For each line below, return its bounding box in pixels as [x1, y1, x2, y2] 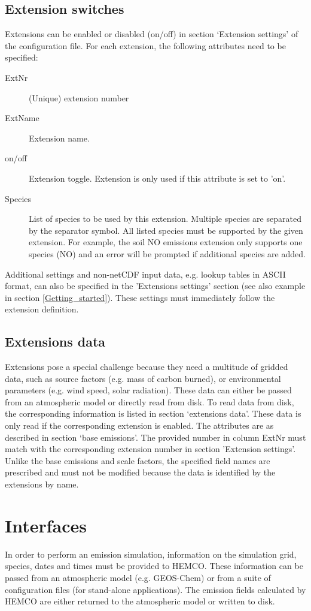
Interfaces [5, 513, 87, 537]
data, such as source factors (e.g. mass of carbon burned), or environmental [5, 372, 281, 384]
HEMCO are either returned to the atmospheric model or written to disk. [5, 595, 275, 607]
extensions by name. [5, 478, 79, 490]
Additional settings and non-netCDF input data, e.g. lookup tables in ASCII [5, 267, 286, 280]
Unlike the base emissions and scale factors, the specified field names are [5, 454, 270, 466]
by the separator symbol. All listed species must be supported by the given [29, 224, 303, 236]
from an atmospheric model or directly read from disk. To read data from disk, [5, 395, 294, 408]
